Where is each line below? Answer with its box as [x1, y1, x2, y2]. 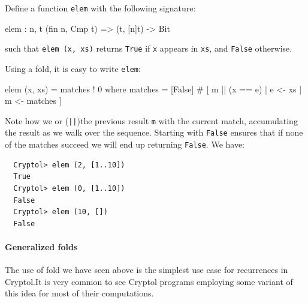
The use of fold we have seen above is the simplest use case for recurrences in [5, 263, 288, 276]
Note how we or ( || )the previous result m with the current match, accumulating [5, 114, 298, 127]
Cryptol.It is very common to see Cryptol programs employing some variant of [5, 275, 293, 287]
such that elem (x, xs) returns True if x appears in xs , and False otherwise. [5, 42, 292, 55]
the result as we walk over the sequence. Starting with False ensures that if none [5, 126, 303, 139]
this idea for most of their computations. [5, 287, 154, 299]
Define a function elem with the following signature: [5, 2, 196, 14]
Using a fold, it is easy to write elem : [5, 62, 141, 74]
